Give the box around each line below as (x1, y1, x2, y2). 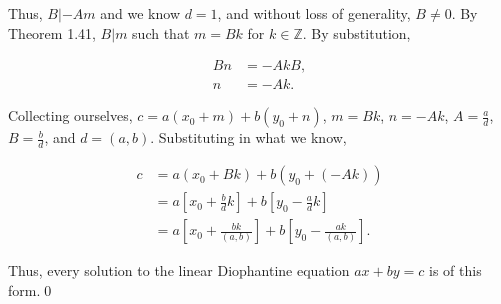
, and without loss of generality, (217, 3, 411, 23)
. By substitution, (302, 22, 411, 43)
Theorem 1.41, (8, 22, 96, 43)
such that (132, 22, 190, 43)
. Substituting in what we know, (150, 127, 347, 148)
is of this (429, 260, 482, 281)
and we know (100, 3, 180, 23)
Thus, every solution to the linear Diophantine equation (8, 260, 350, 281)
